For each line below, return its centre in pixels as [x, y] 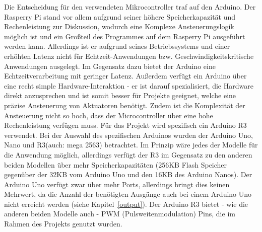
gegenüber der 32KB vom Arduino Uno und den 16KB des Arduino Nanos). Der [128, 174]
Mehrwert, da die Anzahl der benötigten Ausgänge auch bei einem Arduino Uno [128, 194]
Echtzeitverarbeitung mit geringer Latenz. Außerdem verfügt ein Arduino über [125, 76]
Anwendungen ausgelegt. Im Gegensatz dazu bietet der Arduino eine [110, 66]
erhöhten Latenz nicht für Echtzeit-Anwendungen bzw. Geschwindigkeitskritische [129, 56]
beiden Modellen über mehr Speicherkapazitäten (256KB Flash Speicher [116, 164]
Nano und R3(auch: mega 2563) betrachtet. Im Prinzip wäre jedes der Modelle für [131, 145]
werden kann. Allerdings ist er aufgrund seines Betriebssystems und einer [117, 46]
